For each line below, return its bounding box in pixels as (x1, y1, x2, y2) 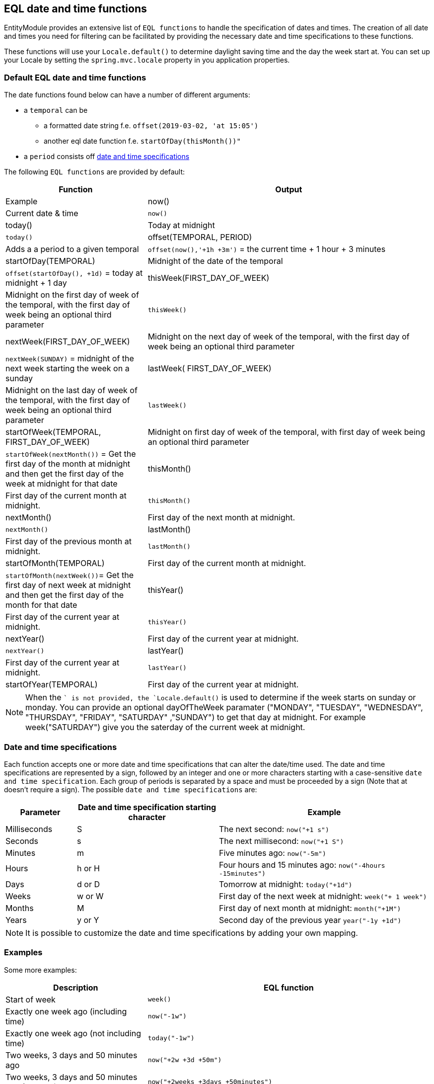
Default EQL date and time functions (4, 72, 146, 83)
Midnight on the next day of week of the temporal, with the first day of (147, 332, 410, 342)
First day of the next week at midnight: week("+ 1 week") (218, 891, 427, 901)
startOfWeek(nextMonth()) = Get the (5, 449, 136, 459)
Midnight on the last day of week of (5, 385, 138, 396)
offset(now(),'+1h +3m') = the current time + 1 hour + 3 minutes (147, 244, 386, 254)
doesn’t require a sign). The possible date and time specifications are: (4, 785, 257, 794)
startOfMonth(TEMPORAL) (5, 558, 105, 569)
